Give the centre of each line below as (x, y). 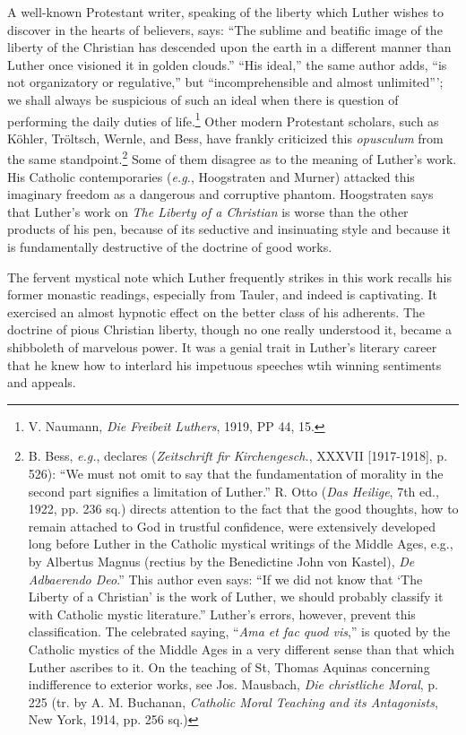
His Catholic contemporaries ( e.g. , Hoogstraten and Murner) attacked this (211, 176)
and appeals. (42, 382)
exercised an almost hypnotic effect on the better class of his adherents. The (216, 311)
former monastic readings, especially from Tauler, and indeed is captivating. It (223, 294)
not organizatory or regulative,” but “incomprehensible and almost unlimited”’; (225, 82)
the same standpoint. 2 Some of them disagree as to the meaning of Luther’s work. (232, 158)
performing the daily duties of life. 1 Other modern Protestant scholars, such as (223, 119)
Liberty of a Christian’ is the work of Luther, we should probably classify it (236, 597)
